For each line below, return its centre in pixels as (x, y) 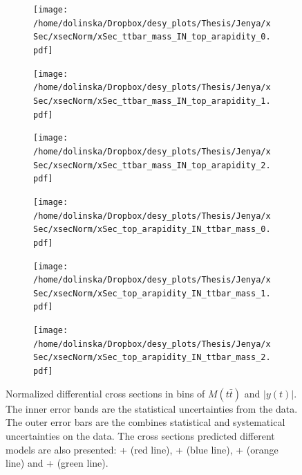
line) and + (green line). (57, 463)
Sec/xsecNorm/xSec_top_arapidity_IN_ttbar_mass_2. (152, 358)
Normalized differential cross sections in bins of (105, 393)
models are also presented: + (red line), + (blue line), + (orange (142, 449)
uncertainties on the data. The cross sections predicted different (140, 435)
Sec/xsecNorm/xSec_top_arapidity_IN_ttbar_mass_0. (152, 230)
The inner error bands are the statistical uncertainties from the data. (152, 408)
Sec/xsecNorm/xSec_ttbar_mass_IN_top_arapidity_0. (152, 37)
